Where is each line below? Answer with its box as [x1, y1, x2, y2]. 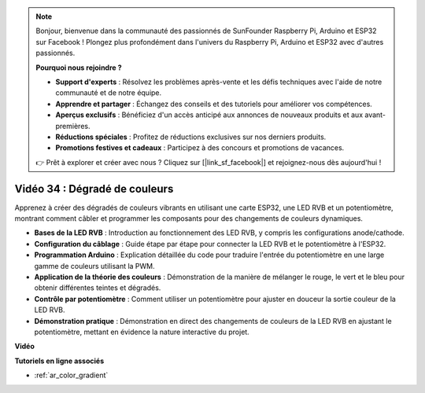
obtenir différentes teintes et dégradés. [34, 283, 161, 292]
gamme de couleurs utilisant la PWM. [34, 261, 155, 270]
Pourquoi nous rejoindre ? [35, 63, 122, 72]
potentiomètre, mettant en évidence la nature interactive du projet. [34, 327, 249, 336]
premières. [55, 121, 91, 130]
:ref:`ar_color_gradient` [34, 370, 109, 380]
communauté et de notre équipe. [55, 88, 162, 97]
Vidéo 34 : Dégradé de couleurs [14, 182, 174, 196]
